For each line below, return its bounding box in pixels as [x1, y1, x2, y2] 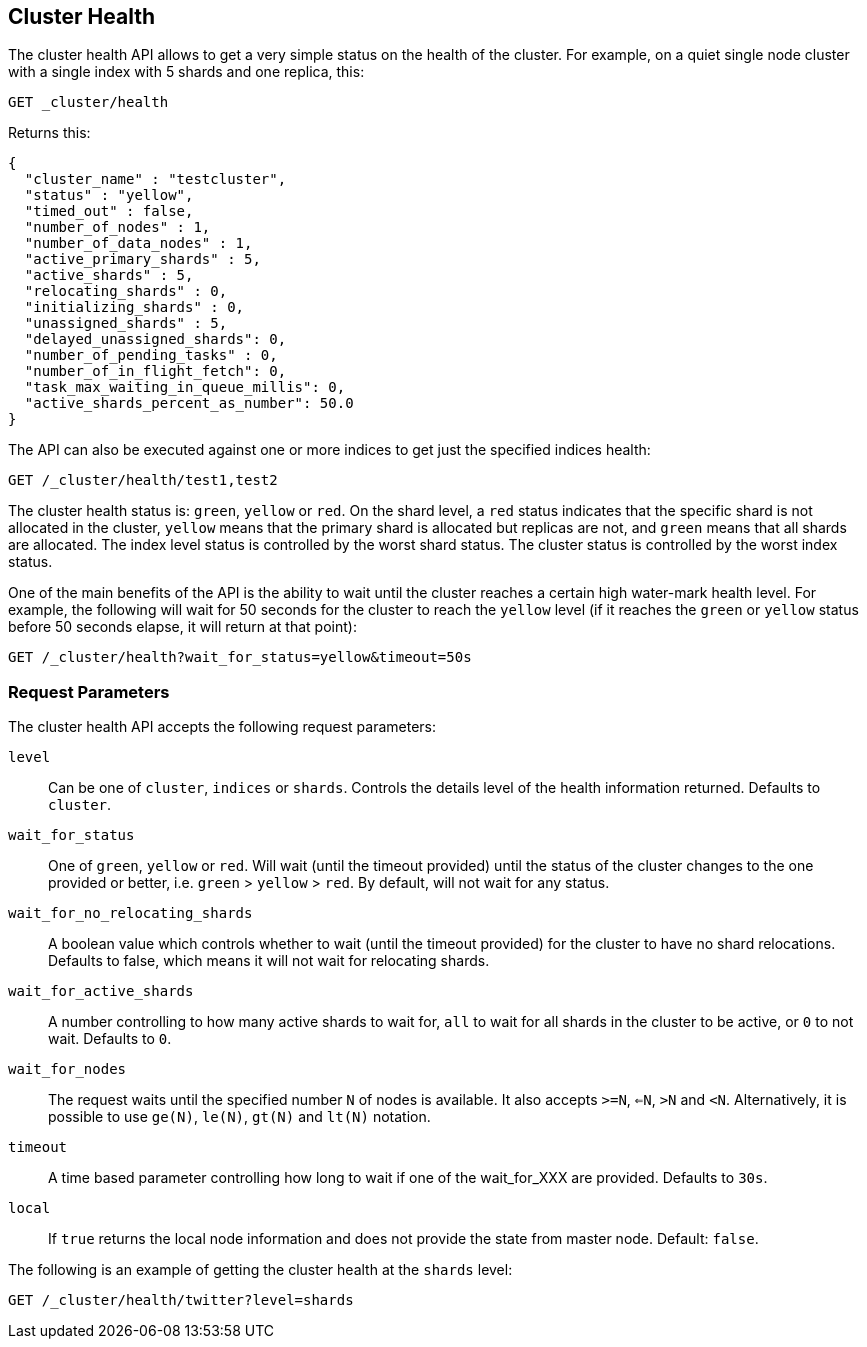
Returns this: [8, 124, 91, 142]
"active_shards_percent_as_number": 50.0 [24, 395, 354, 412]
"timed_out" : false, [24, 203, 194, 220]
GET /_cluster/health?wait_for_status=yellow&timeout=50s [8, 649, 472, 666]
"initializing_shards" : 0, [24, 299, 245, 316]
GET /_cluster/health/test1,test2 [8, 472, 278, 489]
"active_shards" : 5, [24, 267, 194, 284]
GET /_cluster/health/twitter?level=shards [8, 1292, 354, 1309]
